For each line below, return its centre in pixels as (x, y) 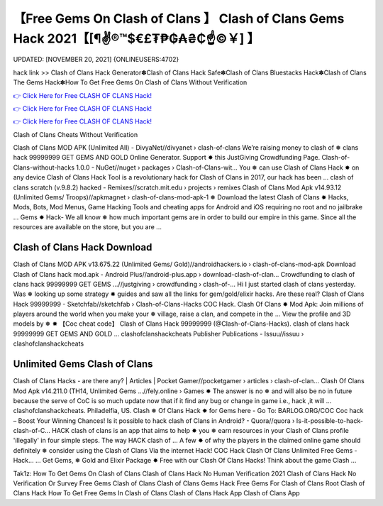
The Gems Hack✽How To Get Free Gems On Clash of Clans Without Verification (130, 82)
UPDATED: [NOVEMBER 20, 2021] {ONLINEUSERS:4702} (96, 60)
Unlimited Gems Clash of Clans (83, 364)
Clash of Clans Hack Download (83, 247)
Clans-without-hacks (44, 167)
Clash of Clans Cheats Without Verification (76, 134)
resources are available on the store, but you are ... (88, 227)
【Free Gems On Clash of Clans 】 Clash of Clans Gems (179, 18)
